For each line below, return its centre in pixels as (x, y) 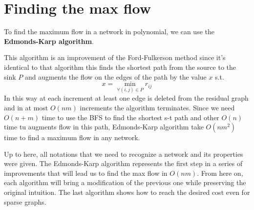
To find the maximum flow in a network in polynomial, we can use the (109, 31)
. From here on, (220, 173)
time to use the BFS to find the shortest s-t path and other (130, 117)
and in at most (26, 107)
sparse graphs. (25, 201)
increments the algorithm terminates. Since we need (157, 107)
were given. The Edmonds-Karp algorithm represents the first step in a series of (123, 163)
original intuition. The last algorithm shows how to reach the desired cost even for (127, 192)
